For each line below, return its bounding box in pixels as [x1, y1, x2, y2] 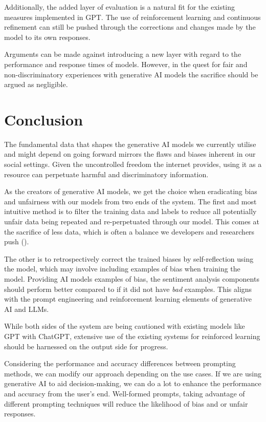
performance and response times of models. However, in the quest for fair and [4, 58, 248, 69]
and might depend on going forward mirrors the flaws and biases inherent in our [4, 149, 256, 159]
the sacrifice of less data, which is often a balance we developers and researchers [4, 226, 255, 237]
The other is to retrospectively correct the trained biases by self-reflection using [4, 253, 254, 264]
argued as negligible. [4, 79, 68, 90]
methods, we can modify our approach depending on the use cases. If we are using [4, 368, 261, 378]
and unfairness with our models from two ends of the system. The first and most [4, 196, 257, 206]
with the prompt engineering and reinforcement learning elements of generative [4, 293, 252, 304]
